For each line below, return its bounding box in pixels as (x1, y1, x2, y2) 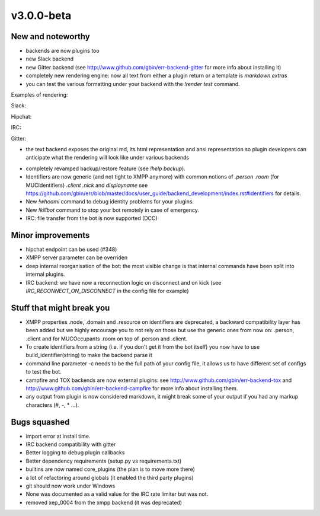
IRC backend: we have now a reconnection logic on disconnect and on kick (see (25, 279, 222, 286)
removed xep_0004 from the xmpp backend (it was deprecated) (25, 499, 183, 506)
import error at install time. (25, 432, 91, 439)
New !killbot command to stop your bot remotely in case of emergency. (25, 206, 200, 214)
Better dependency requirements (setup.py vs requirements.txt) (25, 457, 182, 464)
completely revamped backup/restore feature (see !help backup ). (25, 165, 186, 172)
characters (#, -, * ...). (25, 401, 79, 409)
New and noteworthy (11, 31, 90, 42)
